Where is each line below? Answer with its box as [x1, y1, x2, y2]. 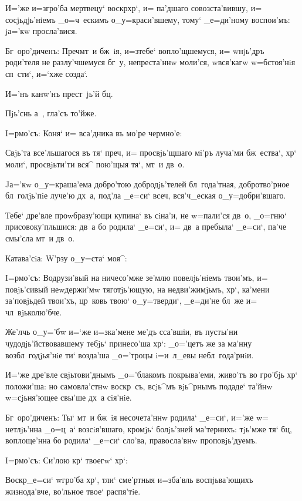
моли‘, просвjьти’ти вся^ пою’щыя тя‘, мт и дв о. [5, 157, 185, 170]
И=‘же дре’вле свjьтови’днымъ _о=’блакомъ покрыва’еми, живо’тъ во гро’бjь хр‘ [5, 368, 298, 381]
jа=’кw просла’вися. [5, 25, 77, 37]
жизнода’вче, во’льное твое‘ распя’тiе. [5, 485, 141, 497]
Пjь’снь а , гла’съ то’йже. [5, 107, 97, 119]
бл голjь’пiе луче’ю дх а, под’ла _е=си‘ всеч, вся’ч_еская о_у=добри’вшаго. [5, 189, 286, 201]
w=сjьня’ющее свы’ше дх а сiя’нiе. [5, 391, 132, 404]
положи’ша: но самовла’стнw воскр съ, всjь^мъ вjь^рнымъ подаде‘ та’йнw [5, 379, 273, 392]
